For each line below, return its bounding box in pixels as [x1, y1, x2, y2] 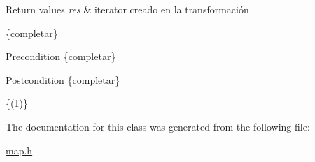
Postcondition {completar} [6, 72, 120, 87]
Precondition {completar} [6, 49, 116, 64]
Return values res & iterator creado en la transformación [6, 2, 249, 16]
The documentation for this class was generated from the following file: [6, 119, 310, 133]
